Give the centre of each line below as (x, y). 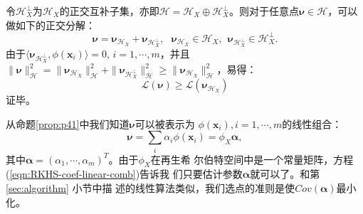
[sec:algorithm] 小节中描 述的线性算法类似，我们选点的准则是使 (151, 188)
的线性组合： (312, 123)
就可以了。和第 (285, 174)
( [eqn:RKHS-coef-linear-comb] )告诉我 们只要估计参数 (124, 174)
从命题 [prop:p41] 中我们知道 (68, 123)
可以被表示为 (165, 123)
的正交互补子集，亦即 (109, 11)
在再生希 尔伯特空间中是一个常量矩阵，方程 (252, 159)
